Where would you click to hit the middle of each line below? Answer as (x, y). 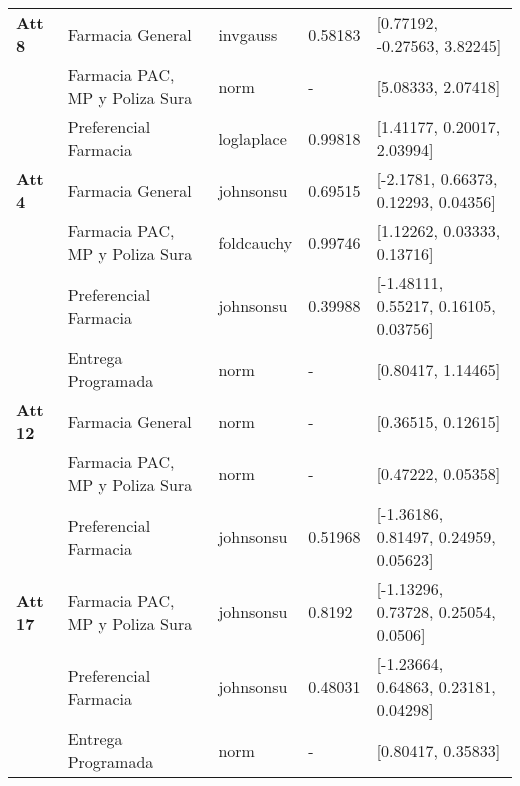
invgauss (248, 34)
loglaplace (252, 138)
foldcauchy (255, 242)
